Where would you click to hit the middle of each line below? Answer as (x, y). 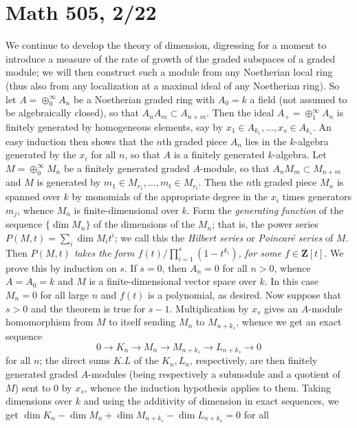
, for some (260, 252)
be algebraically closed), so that (72, 113)
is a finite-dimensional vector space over (173, 281)
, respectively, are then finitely (253, 360)
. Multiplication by (209, 308)
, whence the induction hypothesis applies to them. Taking (207, 387)
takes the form (104, 252)
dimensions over (39, 401)
